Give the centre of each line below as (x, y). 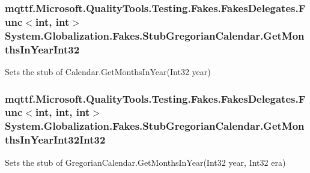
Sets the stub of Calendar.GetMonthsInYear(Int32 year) (108, 71)
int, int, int (62, 112)
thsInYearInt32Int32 (55, 140)
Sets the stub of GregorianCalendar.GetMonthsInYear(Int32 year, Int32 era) (145, 162)
